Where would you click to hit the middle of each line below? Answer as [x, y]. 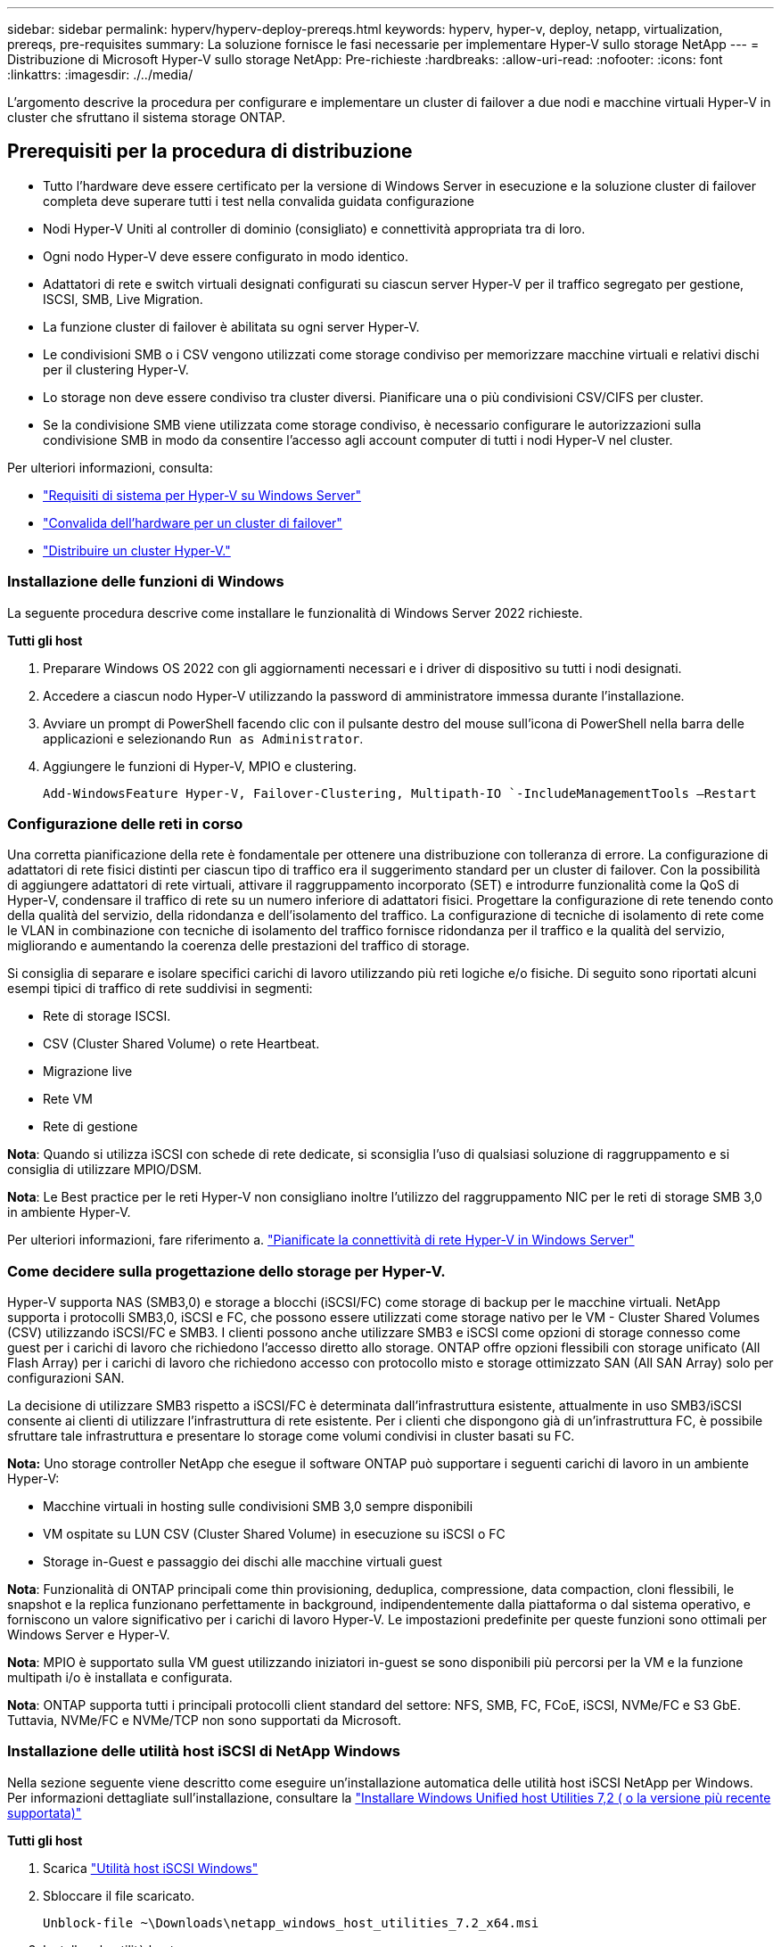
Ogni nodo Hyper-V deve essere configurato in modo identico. [226, 256]
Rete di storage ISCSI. [107, 1016]
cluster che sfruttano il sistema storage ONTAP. [146, 117]
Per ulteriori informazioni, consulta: [110, 467]
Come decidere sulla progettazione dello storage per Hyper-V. [226, 1271]
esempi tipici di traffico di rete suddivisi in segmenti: [160, 989]
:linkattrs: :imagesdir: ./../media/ [100, 74]
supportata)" [45, 1812]
